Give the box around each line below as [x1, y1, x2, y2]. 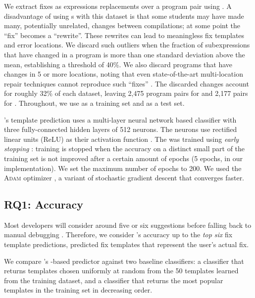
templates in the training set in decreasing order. [4, 285, 153, 295]
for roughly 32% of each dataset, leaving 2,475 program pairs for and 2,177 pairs [4, 88, 248, 98]
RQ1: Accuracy [4, 197, 84, 212]
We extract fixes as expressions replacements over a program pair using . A [4, 1, 232, 11]
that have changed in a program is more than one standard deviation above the [4, 49, 245, 59]
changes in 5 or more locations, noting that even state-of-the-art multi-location [4, 69, 243, 79]
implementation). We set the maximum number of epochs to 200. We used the [4, 163, 242, 173]
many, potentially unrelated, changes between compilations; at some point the [4, 20, 241, 31]
